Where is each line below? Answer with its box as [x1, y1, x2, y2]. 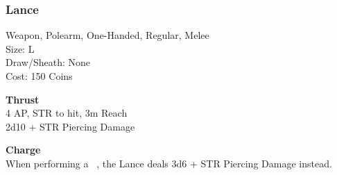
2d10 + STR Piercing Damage [6, 119, 135, 133]
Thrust [6, 92, 40, 106]
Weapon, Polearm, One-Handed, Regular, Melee [6, 28, 209, 42]
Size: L [6, 41, 35, 56]
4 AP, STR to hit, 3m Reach [6, 106, 128, 120]
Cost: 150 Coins [6, 69, 73, 83]
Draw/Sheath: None [6, 55, 90, 69]
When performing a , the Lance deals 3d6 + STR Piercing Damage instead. [6, 156, 332, 170]
